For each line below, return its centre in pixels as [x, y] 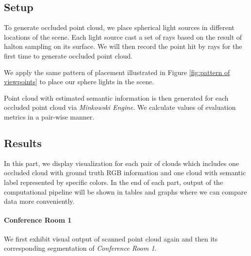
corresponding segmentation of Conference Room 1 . [80, 248]
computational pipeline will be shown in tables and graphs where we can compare [125, 191]
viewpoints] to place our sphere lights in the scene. [79, 82]
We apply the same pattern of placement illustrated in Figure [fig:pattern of [117, 72]
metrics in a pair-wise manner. [49, 116]
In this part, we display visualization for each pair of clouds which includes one [121, 163]
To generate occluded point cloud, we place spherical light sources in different [119, 27]
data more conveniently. [39, 201]
